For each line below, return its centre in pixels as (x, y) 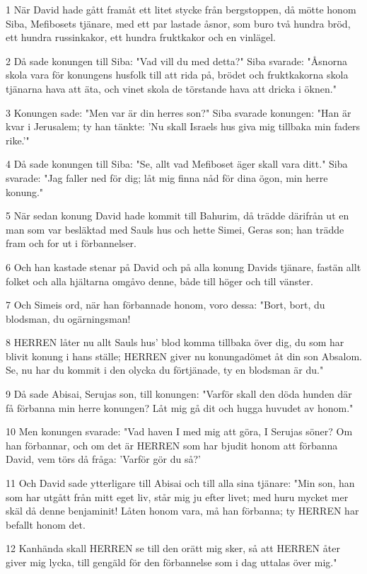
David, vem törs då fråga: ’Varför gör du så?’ (103, 459)
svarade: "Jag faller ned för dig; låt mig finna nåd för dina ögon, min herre (167, 177)
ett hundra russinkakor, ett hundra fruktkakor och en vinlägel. (141, 37)
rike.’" (18, 140)
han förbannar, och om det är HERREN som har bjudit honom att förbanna (172, 445)
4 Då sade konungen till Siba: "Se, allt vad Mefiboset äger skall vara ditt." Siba (177, 164)
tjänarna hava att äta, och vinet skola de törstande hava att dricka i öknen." (171, 88)
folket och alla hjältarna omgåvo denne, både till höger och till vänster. (159, 281)
